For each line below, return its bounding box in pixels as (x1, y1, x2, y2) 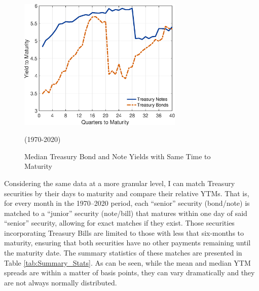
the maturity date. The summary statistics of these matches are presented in (4, 247, 242, 258)
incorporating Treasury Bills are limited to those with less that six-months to (4, 227, 244, 238)
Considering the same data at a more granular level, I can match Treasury (4, 177, 235, 188)
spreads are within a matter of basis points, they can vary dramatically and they (4, 267, 255, 278)
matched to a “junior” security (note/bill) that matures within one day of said (4, 207, 247, 218)
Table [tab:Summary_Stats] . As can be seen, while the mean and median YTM (4, 257, 251, 268)
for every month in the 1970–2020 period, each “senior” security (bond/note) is (4, 198, 250, 208)
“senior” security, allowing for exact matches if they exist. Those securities (4, 217, 235, 228)
